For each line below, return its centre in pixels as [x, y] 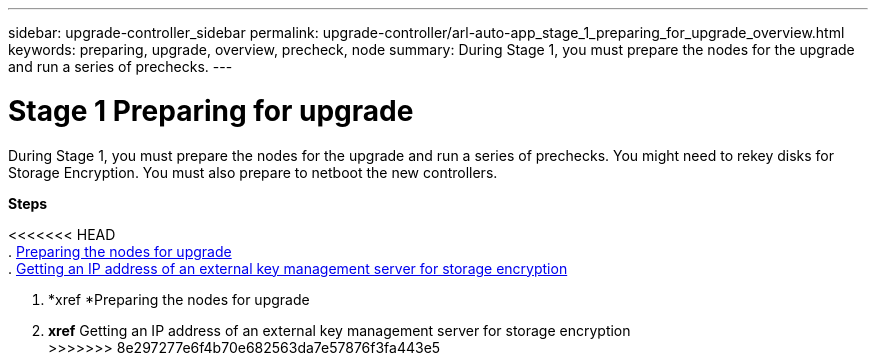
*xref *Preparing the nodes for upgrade [179, 299]
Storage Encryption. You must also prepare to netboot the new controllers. [253, 172]
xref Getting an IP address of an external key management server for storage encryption [339, 330]
